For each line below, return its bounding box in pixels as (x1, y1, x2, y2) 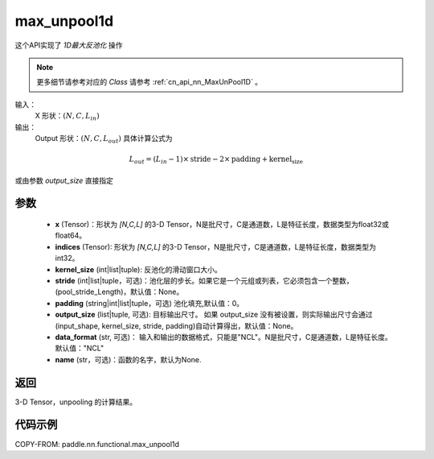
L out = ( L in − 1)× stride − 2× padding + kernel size (129, 155, 303, 165)
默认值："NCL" (55, 343, 104, 354)
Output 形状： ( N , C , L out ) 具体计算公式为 (35, 133, 173, 145)
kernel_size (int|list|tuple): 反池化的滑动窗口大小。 (55, 264, 222, 274)
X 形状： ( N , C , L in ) (35, 111, 100, 122)
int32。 (55, 254, 80, 263)
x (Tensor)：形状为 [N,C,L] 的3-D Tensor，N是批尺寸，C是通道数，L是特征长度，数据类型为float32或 (55, 220, 389, 229)
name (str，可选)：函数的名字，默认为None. (55, 354, 202, 364)
